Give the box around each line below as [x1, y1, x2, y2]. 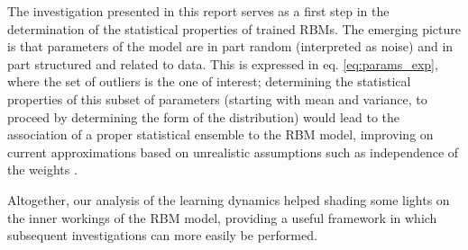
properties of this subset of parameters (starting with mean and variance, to [7, 89, 427, 108]
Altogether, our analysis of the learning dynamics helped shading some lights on [7, 190, 450, 209]
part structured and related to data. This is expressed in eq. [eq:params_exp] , [7, 54, 438, 73]
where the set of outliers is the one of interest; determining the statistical [7, 72, 411, 91]
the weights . [7, 160, 78, 179]
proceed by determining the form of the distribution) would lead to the [7, 107, 400, 126]
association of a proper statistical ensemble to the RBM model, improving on [7, 125, 434, 144]
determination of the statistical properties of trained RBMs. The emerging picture [7, 19, 461, 38]
